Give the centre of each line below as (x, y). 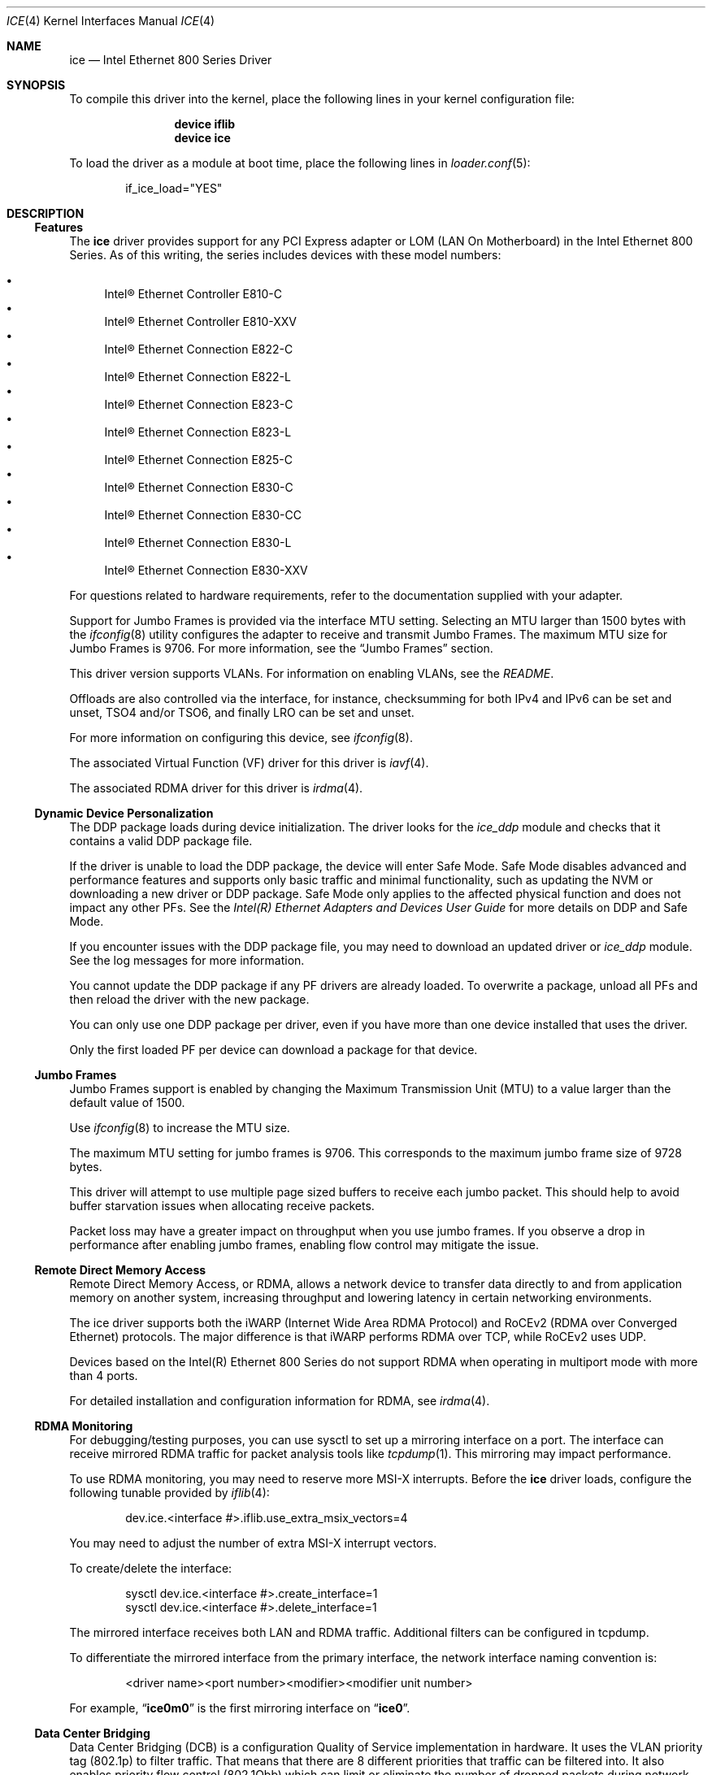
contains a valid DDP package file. (161, 841)
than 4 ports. (104, 1376)
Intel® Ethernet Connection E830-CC (203, 515)
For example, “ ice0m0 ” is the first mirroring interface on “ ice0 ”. (240, 1708)
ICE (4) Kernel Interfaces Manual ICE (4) (111, 21)
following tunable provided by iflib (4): (169, 1493)
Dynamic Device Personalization (124, 813)
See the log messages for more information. (187, 960)
